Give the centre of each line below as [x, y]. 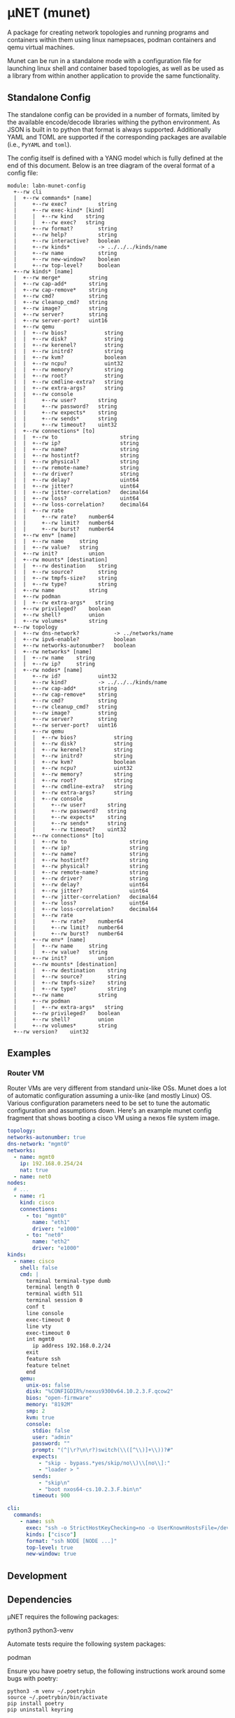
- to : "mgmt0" [47, 1216]
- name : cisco [34, 1261]
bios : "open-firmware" [59, 1398]
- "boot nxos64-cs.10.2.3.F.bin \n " [90, 1489]
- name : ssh [37, 1522]
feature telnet [48, 1365]
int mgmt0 [40, 1340]
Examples [29, 1053]
